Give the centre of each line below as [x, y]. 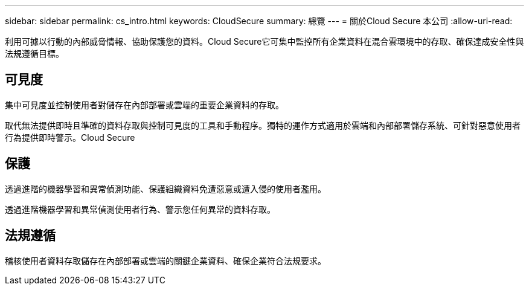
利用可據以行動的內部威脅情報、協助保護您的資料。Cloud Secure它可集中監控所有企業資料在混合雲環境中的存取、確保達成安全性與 [264, 41]
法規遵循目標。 [34, 53]
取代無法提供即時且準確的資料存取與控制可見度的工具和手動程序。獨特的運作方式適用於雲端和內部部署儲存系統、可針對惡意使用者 [263, 125]
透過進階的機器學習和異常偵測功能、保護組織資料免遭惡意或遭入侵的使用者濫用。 [165, 188]
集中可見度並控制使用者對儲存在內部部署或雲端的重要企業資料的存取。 [144, 105]
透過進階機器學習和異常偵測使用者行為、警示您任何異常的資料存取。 [140, 209]
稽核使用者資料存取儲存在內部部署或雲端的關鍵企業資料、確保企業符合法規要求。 [165, 260]
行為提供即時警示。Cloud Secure [70, 137]
